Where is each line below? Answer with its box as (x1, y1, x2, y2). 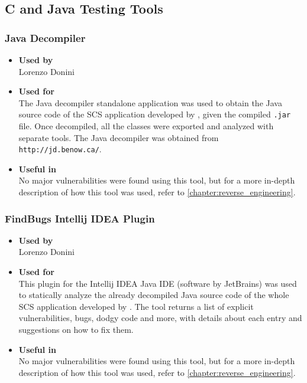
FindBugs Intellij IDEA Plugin (5, 211, 155, 225)
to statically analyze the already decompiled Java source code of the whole (18, 289, 289, 301)
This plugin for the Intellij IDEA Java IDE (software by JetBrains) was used (18, 277, 297, 289)
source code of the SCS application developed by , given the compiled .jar (18, 108, 291, 120)
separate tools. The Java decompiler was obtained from (18, 131, 219, 143)
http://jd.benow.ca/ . (18, 143, 102, 155)
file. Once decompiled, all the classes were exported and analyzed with (18, 120, 274, 132)
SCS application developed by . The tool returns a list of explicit (18, 300, 254, 312)
